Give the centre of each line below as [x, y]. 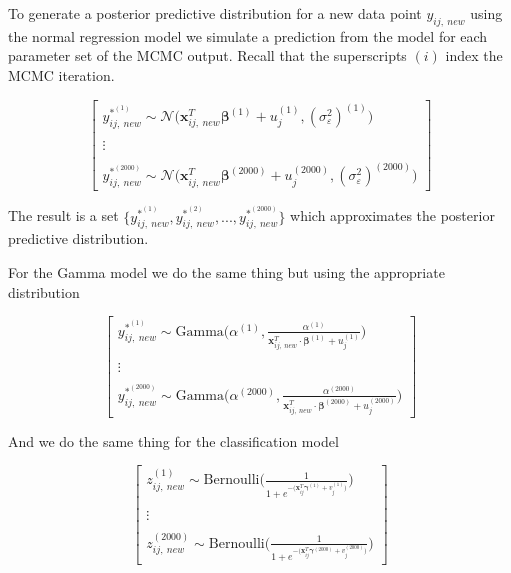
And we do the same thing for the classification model [173, 440]
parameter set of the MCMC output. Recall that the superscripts [207, 55]
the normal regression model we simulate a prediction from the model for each [248, 35]
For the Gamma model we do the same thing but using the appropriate [226, 271]
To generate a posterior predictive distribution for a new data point [215, 13]
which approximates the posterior [392, 215]
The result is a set [63, 215]
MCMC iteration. [61, 74]
